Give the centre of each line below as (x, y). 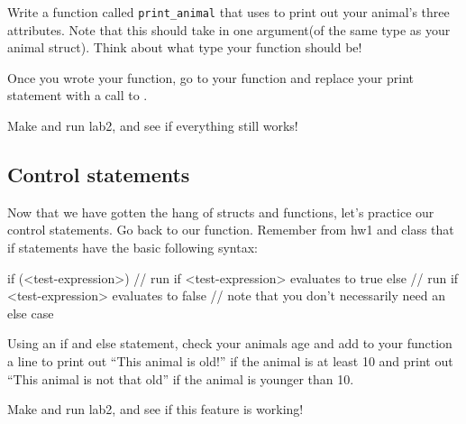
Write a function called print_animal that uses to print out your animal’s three (228, 12)
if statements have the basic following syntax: (132, 248)
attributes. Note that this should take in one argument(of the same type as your (229, 29)
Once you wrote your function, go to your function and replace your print (211, 77)
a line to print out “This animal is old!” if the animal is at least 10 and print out (230, 360)
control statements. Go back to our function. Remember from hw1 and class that (231, 230)
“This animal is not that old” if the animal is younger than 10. (181, 378)
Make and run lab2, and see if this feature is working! (155, 409)
